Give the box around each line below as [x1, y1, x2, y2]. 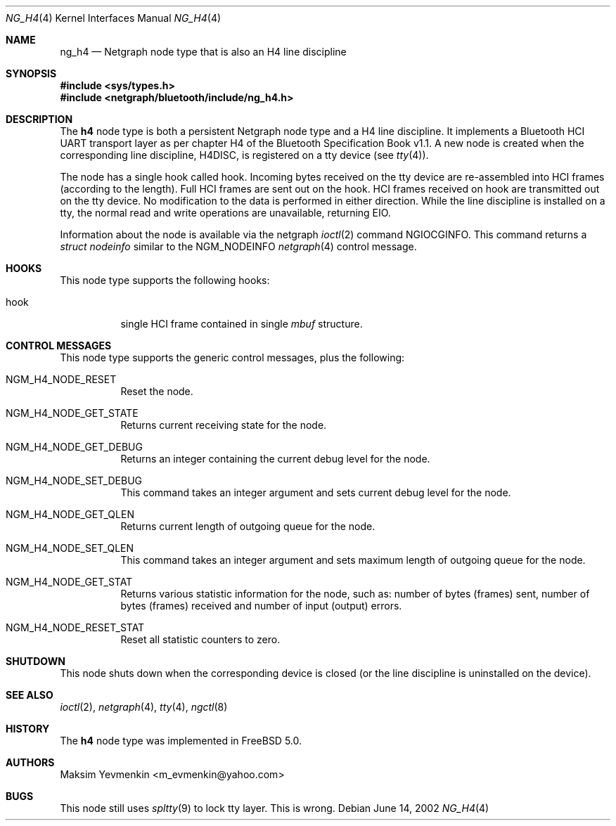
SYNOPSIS [6, 67, 57, 79]
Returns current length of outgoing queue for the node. [120, 520, 376, 532]
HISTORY [6, 723, 50, 735]
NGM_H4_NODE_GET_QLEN [6, 508, 134, 520]
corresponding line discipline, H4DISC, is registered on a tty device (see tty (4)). [60, 149, 429, 161]
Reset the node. [120, 385, 193, 397]
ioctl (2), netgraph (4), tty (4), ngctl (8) [60, 701, 228, 713]
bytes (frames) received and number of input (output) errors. [120, 600, 402, 612]
